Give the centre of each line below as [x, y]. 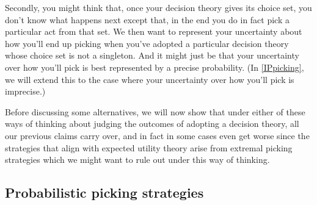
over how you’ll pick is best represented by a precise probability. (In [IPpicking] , [155, 67]
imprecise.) [25, 91]
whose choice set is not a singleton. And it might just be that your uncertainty [152, 55]
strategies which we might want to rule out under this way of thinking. [137, 160]
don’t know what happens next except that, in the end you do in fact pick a [147, 19]
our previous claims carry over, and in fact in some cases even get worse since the [157, 135]
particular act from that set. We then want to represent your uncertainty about [154, 31]
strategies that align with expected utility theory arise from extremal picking [149, 147]
